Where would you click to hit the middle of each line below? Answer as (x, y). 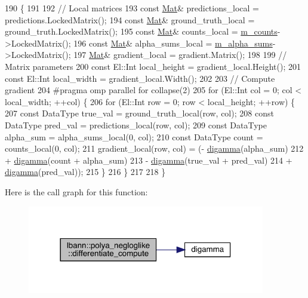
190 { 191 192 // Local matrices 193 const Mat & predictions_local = (132, 8)
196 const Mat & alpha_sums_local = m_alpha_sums (173, 43)
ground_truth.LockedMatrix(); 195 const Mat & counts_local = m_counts (141, 31)
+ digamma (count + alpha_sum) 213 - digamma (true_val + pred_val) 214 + (149, 160)
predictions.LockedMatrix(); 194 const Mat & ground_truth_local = (130, 19)
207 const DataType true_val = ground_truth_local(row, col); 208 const (139, 113)
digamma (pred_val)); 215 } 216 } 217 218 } (85, 172)
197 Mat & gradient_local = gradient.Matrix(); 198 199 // (180, 55)
